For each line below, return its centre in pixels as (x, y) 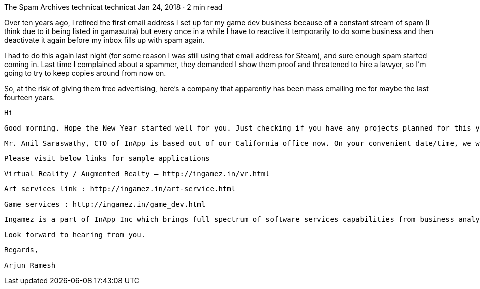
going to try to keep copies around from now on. (85, 73)
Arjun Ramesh (30, 265)
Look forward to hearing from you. (75, 235)
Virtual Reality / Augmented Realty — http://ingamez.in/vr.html (137, 174)
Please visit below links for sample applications (107, 158)
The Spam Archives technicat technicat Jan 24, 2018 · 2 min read (113, 7)
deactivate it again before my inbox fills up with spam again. (104, 40)
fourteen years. (30, 97)
